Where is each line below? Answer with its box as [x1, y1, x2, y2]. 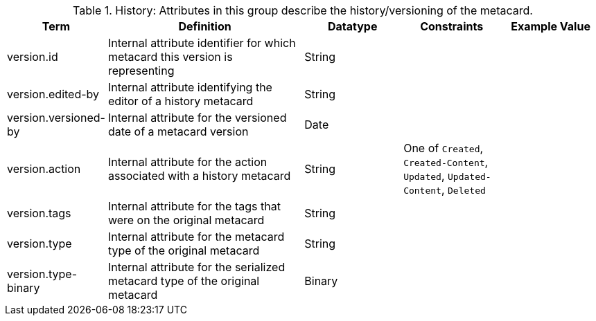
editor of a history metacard [107, 94, 254, 108]
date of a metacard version [107, 125, 249, 138]
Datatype [327, 19, 378, 33]
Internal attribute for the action [107, 155, 268, 169]
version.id [7, 50, 58, 64]
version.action [7, 162, 81, 176]
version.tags [7, 206, 71, 220]
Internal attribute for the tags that [107, 199, 281, 213]
